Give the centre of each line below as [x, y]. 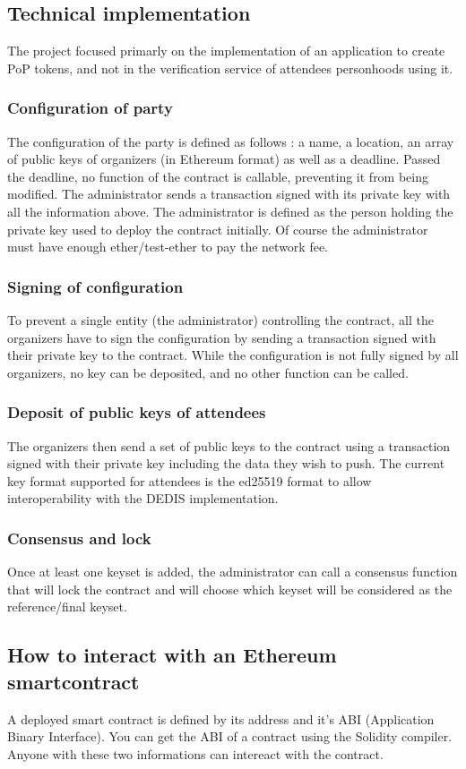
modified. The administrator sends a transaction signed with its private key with [229, 194]
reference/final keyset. [67, 607]
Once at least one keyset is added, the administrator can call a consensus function [233, 572]
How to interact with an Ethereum [172, 655]
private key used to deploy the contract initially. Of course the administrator [218, 229]
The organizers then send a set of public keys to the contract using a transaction [229, 445]
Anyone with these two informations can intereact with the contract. [195, 753]
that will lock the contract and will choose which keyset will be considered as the [230, 589]
